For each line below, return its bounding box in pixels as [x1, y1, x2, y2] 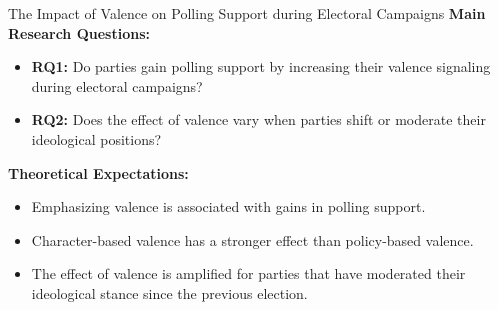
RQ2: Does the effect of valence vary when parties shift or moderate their [31, 109, 486, 130]
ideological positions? [31, 128, 162, 149]
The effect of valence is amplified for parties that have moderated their [31, 263, 466, 284]
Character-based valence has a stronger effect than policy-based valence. [31, 229, 474, 250]
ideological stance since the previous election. [31, 282, 308, 303]
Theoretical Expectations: [8, 162, 189, 183]
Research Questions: [8, 22, 150, 43]
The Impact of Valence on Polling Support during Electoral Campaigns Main [8, 3, 486, 23]
